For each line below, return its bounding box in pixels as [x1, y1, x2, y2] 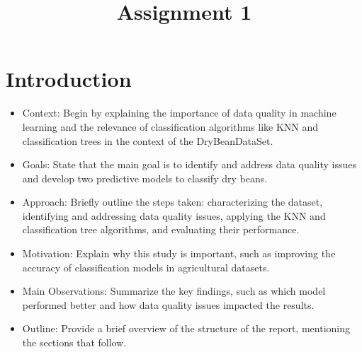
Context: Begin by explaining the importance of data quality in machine [22, 105, 336, 120]
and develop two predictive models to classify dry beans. [22, 170, 268, 185]
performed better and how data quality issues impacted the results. [22, 297, 315, 312]
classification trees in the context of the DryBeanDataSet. [22, 133, 273, 148]
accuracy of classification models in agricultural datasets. [22, 259, 270, 274]
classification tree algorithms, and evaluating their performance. [22, 222, 300, 237]
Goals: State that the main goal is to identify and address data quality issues [22, 157, 357, 172]
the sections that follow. [22, 335, 127, 350]
